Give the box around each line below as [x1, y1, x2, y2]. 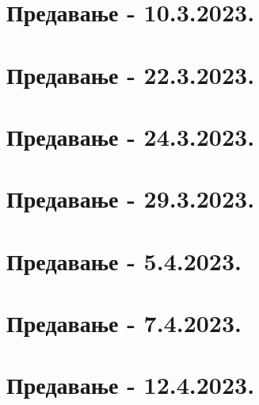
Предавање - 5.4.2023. [6, 244, 242, 277]
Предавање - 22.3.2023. [6, 58, 255, 90]
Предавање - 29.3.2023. [6, 182, 255, 215]
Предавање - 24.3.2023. [6, 120, 255, 152]
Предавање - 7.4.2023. [6, 307, 242, 339]
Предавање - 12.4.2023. [6, 369, 255, 401]
